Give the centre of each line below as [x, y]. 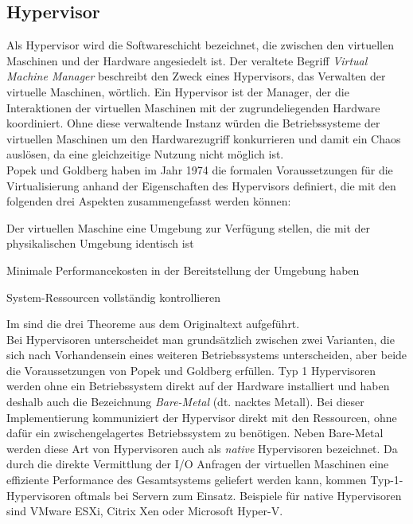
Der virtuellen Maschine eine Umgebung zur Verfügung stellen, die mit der [189, 227]
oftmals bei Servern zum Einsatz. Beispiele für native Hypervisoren [238, 495]
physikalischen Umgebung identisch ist [100, 243]
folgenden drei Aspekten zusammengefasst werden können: [149, 201]
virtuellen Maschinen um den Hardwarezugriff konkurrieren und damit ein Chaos [204, 138]
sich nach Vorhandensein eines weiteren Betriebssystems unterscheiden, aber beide [207, 355]
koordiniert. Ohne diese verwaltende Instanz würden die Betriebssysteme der [193, 123]
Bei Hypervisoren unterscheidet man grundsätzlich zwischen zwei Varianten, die [201, 339]
